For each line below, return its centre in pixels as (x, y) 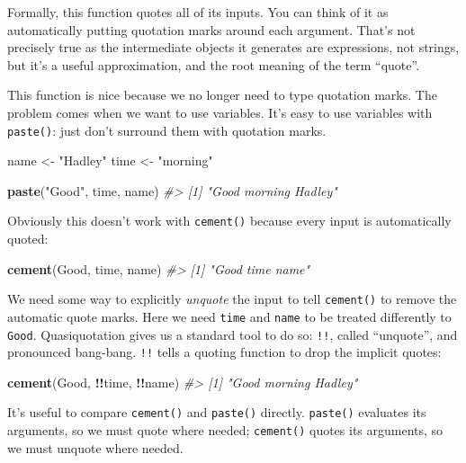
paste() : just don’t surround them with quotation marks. (167, 130)
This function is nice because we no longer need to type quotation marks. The (222, 95)
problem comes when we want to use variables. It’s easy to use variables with (220, 112)
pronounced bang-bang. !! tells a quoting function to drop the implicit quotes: (224, 352)
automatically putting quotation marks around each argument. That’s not (211, 29)
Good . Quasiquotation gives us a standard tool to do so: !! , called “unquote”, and (233, 334)
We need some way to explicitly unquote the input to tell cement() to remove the (232, 299)
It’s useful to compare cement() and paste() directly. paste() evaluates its (217, 412)
